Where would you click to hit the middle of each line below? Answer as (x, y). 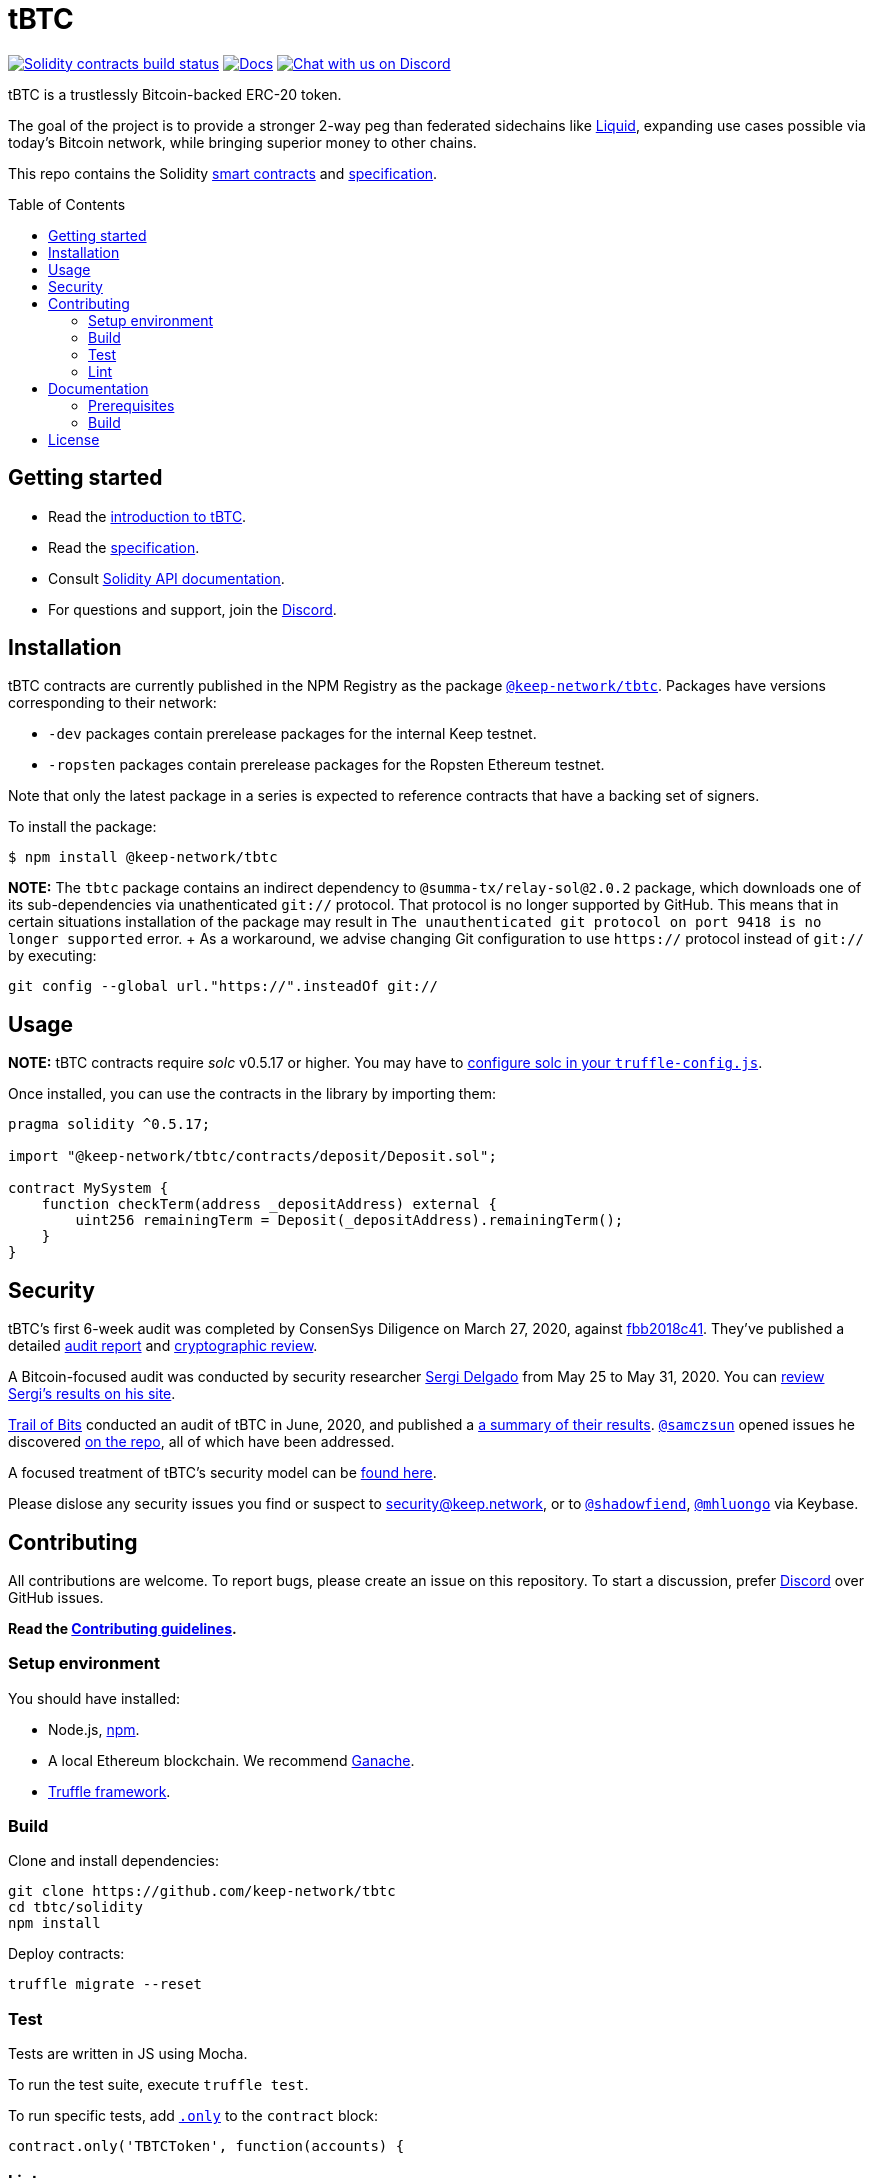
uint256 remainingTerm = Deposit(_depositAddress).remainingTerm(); (349, 1220)
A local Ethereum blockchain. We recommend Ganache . (231, 1760)
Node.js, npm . (94, 1729)
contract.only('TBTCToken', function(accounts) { (206, 2146)
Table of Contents (67, 204)
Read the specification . (124, 547)
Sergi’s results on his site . (92, 1394)
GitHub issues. (56, 1597)
